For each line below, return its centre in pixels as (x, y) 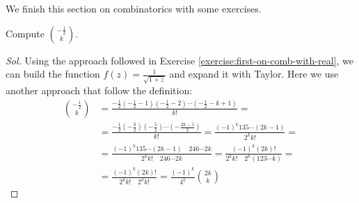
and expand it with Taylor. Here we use (254, 74)
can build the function (53, 74)
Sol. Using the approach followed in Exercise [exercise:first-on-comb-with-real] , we (179, 60)
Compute (25, 33)
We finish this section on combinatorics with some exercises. (134, 8)
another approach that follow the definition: (99, 90)
